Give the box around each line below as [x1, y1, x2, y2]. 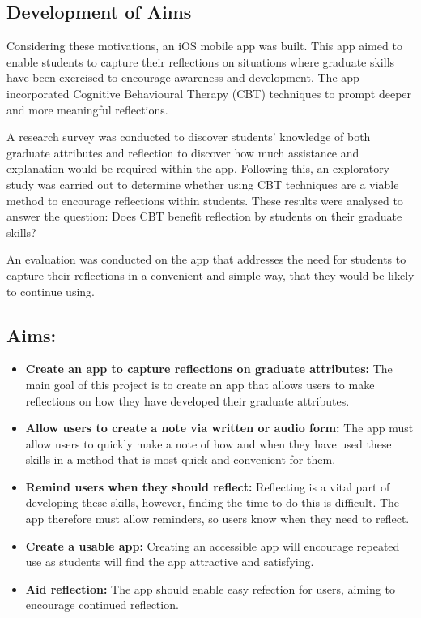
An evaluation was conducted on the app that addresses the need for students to [6, 251, 406, 268]
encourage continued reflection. [25, 596, 179, 613]
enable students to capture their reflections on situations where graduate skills [6, 53, 395, 70]
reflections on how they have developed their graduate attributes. [25, 392, 350, 409]
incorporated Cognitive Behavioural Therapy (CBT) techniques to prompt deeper [6, 84, 412, 101]
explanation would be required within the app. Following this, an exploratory [6, 160, 390, 177]
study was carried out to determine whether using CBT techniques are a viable [6, 175, 399, 192]
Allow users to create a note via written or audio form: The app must [25, 419, 414, 436]
